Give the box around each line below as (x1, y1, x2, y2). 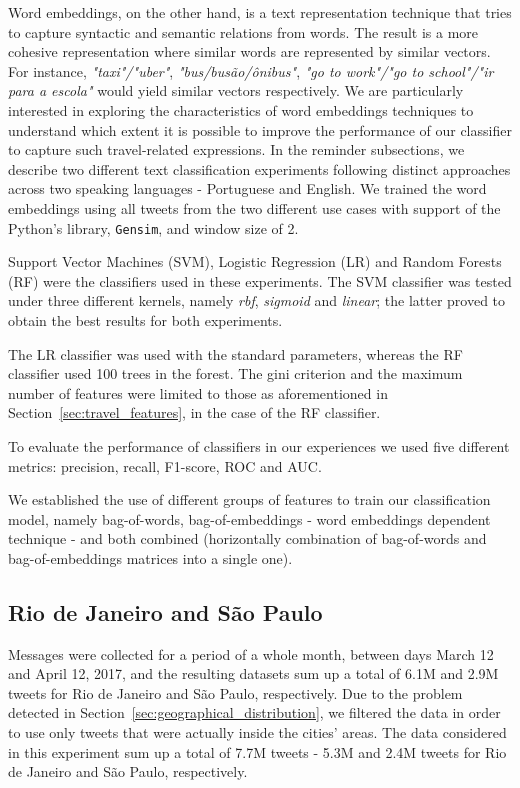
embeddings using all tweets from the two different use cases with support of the (8, 197, 501, 218)
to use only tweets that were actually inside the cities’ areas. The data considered (8, 722, 507, 743)
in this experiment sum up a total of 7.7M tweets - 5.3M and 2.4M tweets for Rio (8, 741, 507, 762)
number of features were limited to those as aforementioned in (8, 382, 388, 403)
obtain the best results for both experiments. (8, 309, 283, 330)
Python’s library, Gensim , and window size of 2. (8, 217, 299, 238)
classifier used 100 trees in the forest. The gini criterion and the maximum (8, 363, 463, 384)
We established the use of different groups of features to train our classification (8, 489, 491, 510)
